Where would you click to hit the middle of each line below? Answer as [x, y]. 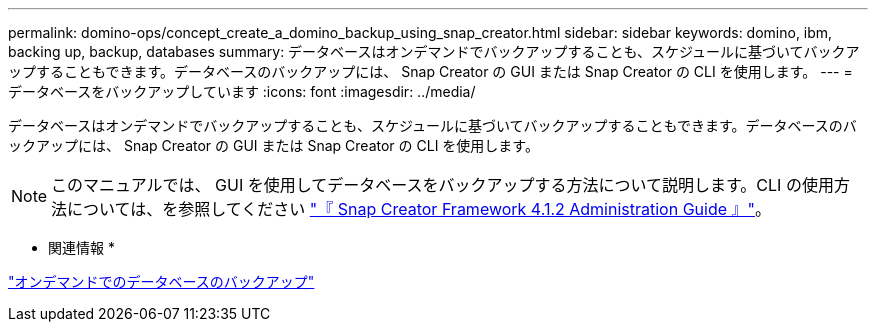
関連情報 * [81, 247]
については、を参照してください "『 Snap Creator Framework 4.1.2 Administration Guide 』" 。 [419, 209]
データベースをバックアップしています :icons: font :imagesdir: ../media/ [242, 91]
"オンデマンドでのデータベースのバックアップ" [161, 281]
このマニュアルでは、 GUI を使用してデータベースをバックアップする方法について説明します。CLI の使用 [442, 185]
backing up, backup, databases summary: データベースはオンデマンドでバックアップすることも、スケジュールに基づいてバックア [434, 51]
